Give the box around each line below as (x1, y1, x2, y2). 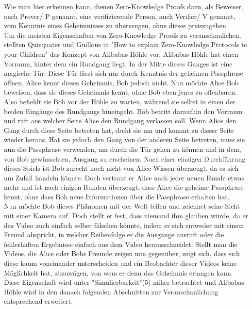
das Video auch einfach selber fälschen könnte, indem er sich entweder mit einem (4, 220, 244, 230)
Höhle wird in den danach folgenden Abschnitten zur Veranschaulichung (4, 286, 218, 296)
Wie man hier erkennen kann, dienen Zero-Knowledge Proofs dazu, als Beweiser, (4, 1, 243, 11)
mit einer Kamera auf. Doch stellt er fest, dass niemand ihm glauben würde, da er (4, 211, 249, 221)
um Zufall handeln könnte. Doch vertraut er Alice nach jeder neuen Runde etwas (4, 172, 244, 182)
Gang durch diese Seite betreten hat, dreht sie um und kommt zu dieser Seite (4, 125, 235, 135)
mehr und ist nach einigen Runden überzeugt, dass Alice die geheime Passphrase (4, 182, 244, 192)
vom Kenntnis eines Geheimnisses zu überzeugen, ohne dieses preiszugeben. (4, 20, 228, 31)
